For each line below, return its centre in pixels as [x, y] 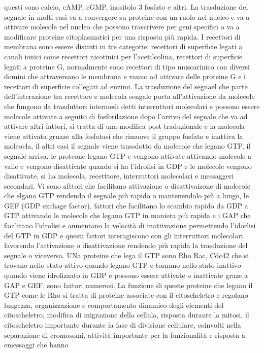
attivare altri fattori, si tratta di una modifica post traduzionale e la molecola [125, 126]
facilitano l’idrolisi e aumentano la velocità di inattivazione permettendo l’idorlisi [130, 225]
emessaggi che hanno [36, 345]
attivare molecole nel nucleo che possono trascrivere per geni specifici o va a [122, 27]
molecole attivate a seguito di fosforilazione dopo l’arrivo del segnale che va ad [126, 116]
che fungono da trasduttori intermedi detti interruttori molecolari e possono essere [132, 106]
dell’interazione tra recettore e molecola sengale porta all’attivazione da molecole [129, 96]
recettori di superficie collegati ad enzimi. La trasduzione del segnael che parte [126, 86]
